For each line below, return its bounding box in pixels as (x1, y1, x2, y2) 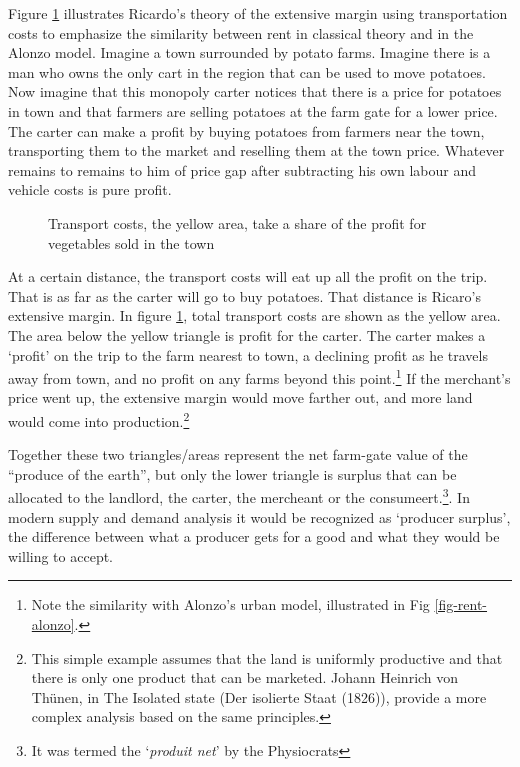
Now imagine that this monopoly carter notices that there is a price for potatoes (8, 81, 502, 102)
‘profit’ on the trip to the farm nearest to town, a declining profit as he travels (8, 344, 488, 365)
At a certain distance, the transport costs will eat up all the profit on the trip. (8, 266, 488, 287)
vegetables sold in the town (48, 232, 215, 253)
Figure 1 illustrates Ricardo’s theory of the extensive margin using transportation (8, 3, 508, 23)
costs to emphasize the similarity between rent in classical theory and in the (8, 22, 474, 43)
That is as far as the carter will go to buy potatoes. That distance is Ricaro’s (8, 285, 481, 306)
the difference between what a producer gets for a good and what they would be (8, 526, 500, 547)
